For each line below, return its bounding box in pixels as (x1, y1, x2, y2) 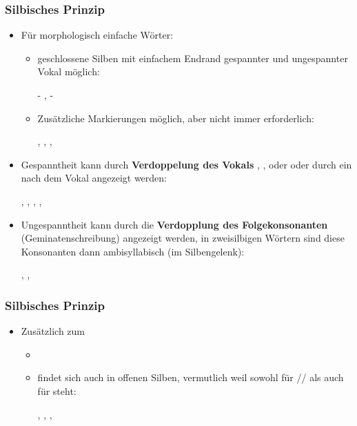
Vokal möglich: (37, 64, 100, 79)
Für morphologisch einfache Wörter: (21, 28, 174, 42)
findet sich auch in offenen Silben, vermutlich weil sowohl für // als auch (37, 370, 344, 385)
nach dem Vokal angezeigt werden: (21, 171, 167, 185)
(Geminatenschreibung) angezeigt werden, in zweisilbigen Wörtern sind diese (21, 231, 345, 245)
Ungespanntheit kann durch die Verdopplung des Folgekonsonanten (21, 217, 328, 231)
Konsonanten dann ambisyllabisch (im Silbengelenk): (21, 244, 245, 258)
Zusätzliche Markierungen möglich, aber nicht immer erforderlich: (37, 110, 314, 125)
